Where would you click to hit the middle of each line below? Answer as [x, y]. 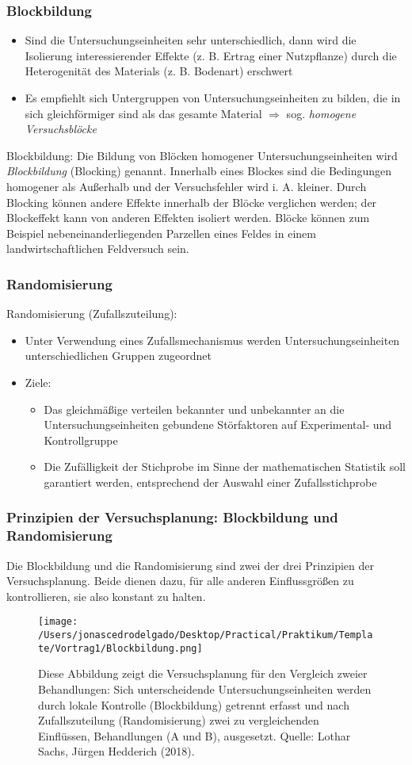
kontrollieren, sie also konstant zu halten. [106, 596]
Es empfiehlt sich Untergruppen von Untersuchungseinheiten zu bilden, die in [213, 98]
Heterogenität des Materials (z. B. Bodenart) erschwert [159, 71]
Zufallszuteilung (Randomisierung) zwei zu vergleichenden [179, 720]
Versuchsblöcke [61, 129]
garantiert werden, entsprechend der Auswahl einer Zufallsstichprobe [210, 482]
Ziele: [38, 382]
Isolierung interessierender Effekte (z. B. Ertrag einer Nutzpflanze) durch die [211, 55]
